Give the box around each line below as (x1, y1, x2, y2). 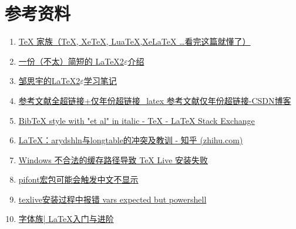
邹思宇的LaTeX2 (18, 75, 80, 87)
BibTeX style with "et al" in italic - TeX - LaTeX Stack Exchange (18, 114, 255, 126)
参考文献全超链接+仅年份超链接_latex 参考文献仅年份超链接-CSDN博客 (18, 94, 291, 106)
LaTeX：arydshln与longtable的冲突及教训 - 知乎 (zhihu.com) (18, 134, 243, 146)
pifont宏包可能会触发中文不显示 (18, 173, 139, 186)
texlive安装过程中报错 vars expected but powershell (18, 193, 207, 205)
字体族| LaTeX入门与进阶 (18, 213, 114, 225)
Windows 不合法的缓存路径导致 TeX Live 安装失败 (18, 153, 208, 166)
